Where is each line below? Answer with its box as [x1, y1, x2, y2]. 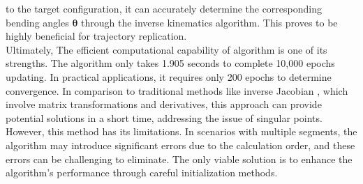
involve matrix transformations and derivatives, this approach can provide [6, 97, 322, 112]
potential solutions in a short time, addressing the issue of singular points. [6, 110, 323, 125]
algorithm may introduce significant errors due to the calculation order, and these [6, 137, 355, 152]
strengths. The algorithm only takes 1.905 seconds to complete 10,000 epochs [6, 56, 335, 70]
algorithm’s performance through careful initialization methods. [6, 165, 278, 180]
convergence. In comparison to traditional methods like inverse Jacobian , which [6, 83, 348, 98]
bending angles [6, 15, 69, 29]
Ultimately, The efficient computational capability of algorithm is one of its [6, 42, 327, 56]
